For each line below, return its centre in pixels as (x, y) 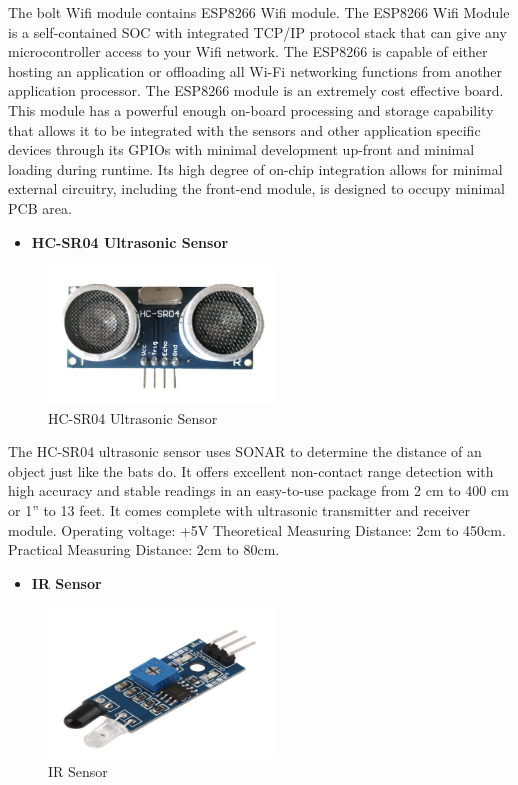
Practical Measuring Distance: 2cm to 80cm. (144, 549)
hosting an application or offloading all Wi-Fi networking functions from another (255, 70)
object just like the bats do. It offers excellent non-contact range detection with (251, 470)
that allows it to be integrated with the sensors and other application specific (244, 129)
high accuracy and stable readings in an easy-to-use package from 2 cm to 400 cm (258, 490)
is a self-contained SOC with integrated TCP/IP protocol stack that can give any (257, 31)
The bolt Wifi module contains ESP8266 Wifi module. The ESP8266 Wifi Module (259, 12)
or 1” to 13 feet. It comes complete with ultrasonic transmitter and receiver (239, 510)
